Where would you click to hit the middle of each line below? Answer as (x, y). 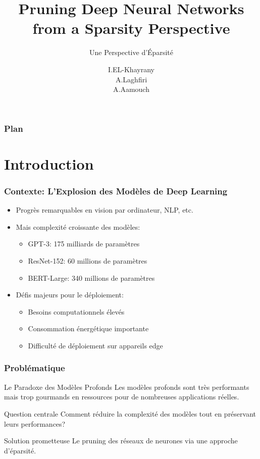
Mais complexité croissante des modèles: (78, 226)
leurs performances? (35, 423)
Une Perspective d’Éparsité (131, 52)
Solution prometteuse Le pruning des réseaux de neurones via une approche (121, 441)
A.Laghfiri (131, 79)
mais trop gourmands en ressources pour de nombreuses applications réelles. (122, 397)
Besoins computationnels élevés (76, 311)
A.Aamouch (131, 89)
